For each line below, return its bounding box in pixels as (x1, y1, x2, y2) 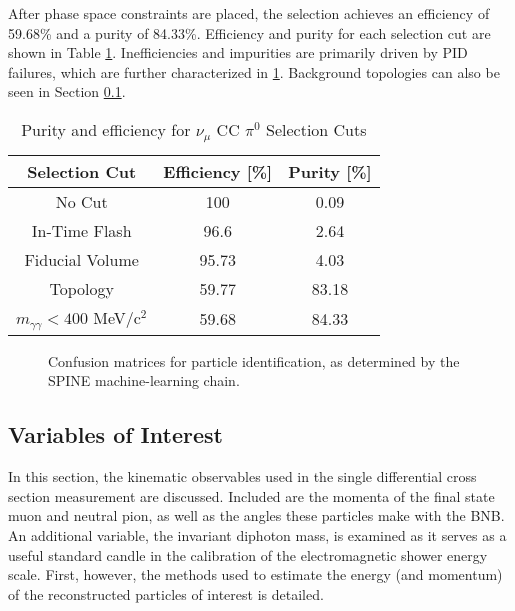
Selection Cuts (265, 117, 367, 141)
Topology (49, 276, 114, 300)
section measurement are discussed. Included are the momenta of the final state (8, 485, 495, 506)
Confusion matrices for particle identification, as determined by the (48, 350, 460, 371)
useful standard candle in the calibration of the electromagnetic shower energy (8, 544, 488, 565)
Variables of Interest (8, 419, 223, 450)
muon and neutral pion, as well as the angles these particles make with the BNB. (8, 505, 505, 526)
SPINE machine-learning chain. (48, 370, 240, 391)
